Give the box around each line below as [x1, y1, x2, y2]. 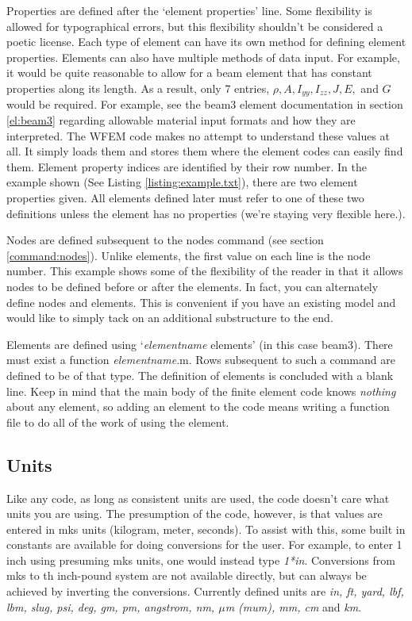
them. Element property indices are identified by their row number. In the [6, 158, 367, 174]
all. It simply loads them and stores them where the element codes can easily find [6, 143, 403, 159]
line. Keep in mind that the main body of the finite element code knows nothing [6, 382, 396, 399]
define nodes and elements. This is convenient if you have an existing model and [6, 293, 396, 310]
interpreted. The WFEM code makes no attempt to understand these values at [6, 127, 391, 144]
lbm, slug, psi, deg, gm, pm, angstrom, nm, [6, 598, 215, 615]
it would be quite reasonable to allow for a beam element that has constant [6, 64, 372, 81]
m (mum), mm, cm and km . [225, 598, 362, 615]
